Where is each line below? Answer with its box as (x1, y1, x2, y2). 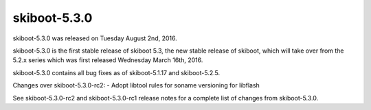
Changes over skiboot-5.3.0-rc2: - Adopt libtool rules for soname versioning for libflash (12, 81, 260, 90)
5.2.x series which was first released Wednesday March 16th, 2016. (12, 56, 203, 64)
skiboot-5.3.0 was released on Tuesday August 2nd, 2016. (12, 34, 178, 42)
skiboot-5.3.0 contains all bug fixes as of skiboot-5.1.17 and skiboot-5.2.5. (12, 68, 221, 77)
